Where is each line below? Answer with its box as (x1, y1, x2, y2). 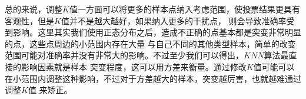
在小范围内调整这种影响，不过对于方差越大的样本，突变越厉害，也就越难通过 (5, 72, 301, 84)
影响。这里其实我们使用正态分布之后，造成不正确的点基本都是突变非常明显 (12, 26, 301, 38)
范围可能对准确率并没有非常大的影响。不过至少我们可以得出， (5, 49, 244, 61)
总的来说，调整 (5, 3, 62, 15)
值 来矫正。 (28, 84, 72, 96)
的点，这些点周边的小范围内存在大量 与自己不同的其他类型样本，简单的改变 (5, 37, 296, 49)
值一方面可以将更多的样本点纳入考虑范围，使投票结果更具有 (69, 3, 300, 15)
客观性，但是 (5, 14, 54, 27)
